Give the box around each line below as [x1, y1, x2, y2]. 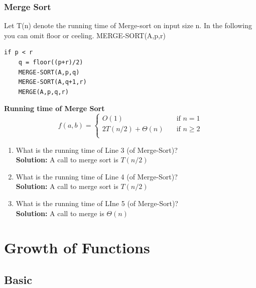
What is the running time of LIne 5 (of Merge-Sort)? [16, 198, 178, 208]
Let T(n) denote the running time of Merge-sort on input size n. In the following [4, 20, 252, 31]
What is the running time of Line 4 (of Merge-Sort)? [16, 171, 178, 181]
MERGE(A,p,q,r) [18, 88, 69, 95]
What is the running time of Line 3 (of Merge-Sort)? [16, 144, 178, 155]
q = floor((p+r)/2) [18, 59, 83, 66]
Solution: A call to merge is [16, 208, 104, 218]
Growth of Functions [4, 237, 150, 258]
